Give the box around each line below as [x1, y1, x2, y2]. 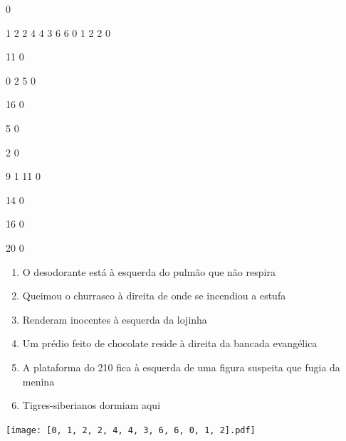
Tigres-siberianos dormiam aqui [22, 398, 161, 413]
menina [22, 373, 55, 388]
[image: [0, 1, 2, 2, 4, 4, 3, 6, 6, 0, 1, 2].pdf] [6, 425, 256, 435]
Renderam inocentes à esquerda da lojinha [22, 312, 207, 326]
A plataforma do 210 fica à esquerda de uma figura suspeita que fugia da [22, 359, 340, 374]
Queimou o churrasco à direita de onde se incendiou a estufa [22, 288, 286, 303]
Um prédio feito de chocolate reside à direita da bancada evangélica [22, 336, 318, 351]
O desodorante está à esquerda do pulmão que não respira [22, 264, 276, 279]
